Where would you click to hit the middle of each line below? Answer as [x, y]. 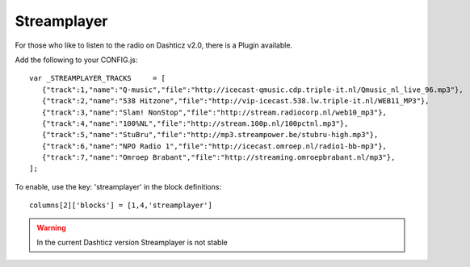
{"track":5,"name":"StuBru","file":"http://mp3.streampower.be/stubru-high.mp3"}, [210, 135]
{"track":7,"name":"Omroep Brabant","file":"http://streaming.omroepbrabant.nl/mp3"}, [218, 158]
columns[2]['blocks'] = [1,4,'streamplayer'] [121, 205]
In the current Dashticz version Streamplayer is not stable [132, 243]
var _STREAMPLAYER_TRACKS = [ [97, 78]
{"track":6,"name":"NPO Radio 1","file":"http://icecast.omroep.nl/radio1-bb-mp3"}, [214, 146]
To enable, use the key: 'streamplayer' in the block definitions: [118, 186]
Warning [51, 227]
